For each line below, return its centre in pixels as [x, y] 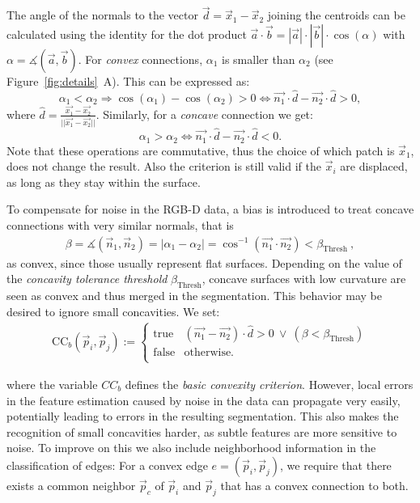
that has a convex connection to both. [314, 485]
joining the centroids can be [336, 15]
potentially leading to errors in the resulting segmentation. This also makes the [203, 416]
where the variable [52, 384]
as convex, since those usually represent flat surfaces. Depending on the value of [204, 262]
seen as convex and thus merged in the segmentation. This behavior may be [194, 295]
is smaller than [259, 59]
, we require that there [336, 465]
